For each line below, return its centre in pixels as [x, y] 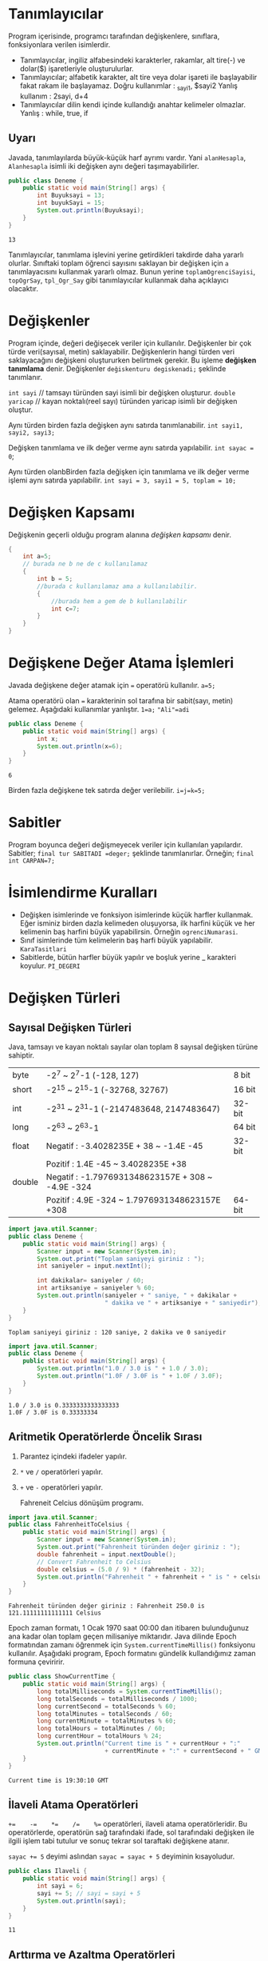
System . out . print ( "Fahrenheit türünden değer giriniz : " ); [139, 1547]
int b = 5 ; [55, 579]
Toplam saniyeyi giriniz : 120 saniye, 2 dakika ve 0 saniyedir [117, 1332]
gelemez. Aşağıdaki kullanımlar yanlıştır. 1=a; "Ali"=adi [99, 709]
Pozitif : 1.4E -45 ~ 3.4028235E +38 [116, 1164]
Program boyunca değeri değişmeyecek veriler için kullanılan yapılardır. [126, 845]
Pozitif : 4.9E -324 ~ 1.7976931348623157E [133, 1200]
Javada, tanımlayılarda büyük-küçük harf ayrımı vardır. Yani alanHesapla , [127, 158]
